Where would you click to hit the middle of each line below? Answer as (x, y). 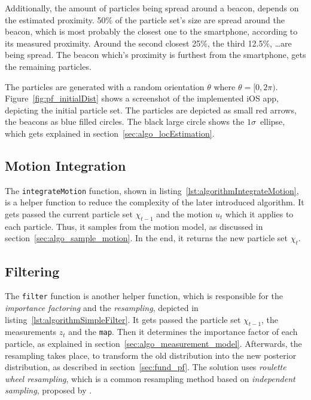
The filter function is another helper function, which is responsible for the (144, 296)
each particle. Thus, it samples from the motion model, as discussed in (134, 226)
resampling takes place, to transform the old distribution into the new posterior (151, 355)
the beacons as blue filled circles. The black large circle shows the (125, 121)
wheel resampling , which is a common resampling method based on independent (150, 378)
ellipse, (272, 121)
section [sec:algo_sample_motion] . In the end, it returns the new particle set (146, 238)
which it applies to (260, 213)
